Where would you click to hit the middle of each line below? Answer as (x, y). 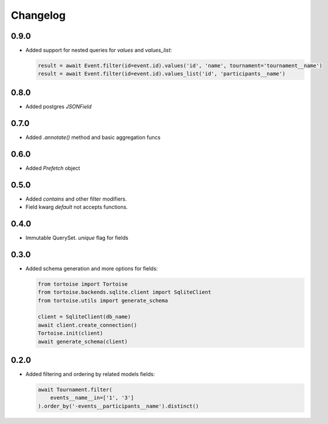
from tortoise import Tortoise (83, 284)
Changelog (38, 15)
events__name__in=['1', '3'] (92, 398)
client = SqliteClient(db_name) (84, 317)
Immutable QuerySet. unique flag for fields (77, 238)
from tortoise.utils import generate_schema (103, 300)
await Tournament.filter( (75, 390)
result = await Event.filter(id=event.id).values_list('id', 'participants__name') (162, 74)
